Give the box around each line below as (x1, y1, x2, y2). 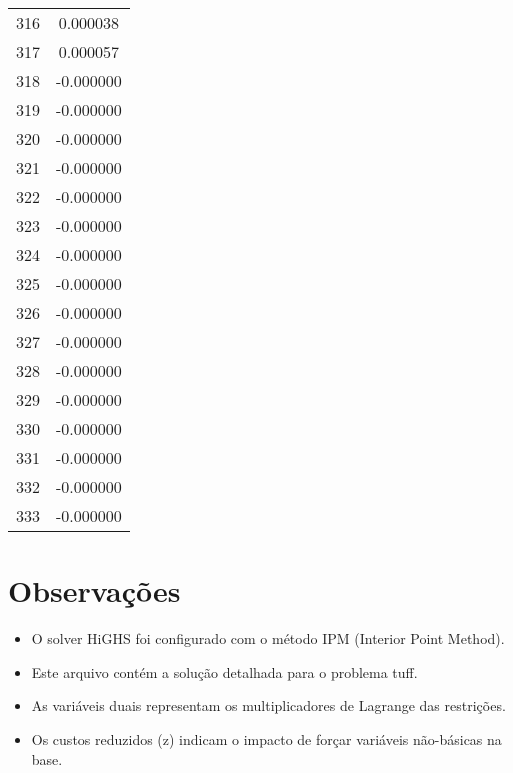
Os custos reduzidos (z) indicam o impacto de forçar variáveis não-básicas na (31, 728, 502, 749)
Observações (8, 570, 181, 611)
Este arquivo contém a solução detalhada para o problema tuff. (31, 661, 418, 682)
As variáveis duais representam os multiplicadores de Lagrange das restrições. (31, 695, 506, 716)
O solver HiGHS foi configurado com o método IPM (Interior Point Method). (31, 628, 505, 649)
